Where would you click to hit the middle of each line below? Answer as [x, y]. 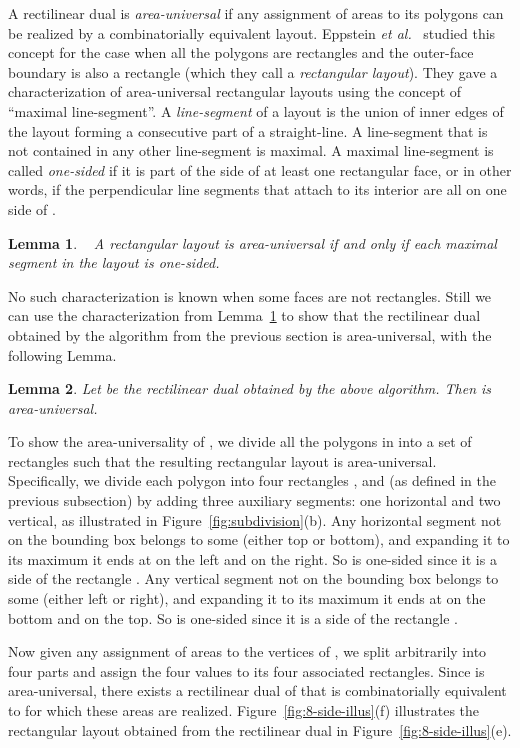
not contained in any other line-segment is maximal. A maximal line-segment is [251, 150]
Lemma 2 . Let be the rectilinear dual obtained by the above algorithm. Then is [250, 388]
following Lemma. [62, 354]
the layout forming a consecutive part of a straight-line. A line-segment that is [248, 130]
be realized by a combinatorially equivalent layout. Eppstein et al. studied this [252, 32]
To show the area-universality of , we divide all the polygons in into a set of [240, 441]
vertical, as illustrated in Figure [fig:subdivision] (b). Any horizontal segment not [255, 519]
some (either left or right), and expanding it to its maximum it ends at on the [247, 598]
